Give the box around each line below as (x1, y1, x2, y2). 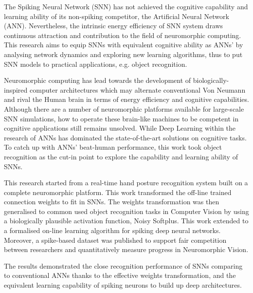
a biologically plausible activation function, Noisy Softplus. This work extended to (4, 215, 249, 226)
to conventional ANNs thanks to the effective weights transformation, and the (4, 270, 236, 280)
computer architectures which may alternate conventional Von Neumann (30, 84, 246, 95)
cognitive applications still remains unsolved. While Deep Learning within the (4, 123, 236, 133)
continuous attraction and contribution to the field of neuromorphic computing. (4, 30, 241, 40)
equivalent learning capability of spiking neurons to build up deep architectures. (4, 280, 242, 290)
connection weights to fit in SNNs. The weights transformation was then (4, 196, 219, 207)
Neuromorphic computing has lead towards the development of (4, 75, 191, 85)
